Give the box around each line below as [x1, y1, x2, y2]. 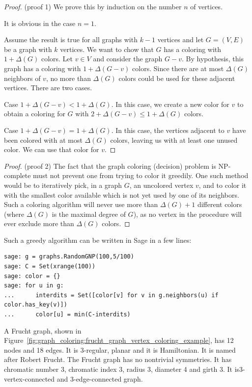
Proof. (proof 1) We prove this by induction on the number [4, 1, 182, 11]
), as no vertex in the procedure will [133, 208, 242, 219]
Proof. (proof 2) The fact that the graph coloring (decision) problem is [4, 160, 216, 171]
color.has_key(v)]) [4, 301, 67, 309]
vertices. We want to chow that [60, 44, 154, 54]
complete [4, 170, 31, 181]
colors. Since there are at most [132, 63, 224, 73]
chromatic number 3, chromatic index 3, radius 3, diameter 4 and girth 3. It [4, 364, 233, 374]
